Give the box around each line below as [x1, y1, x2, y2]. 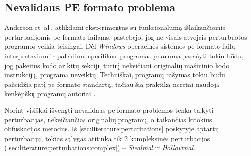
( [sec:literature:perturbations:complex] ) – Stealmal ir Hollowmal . [4, 142, 195, 153]
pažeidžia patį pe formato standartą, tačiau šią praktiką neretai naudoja [4, 79, 219, 89]
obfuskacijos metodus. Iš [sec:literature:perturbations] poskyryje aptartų [4, 124, 219, 134]
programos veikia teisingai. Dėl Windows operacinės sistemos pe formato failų [4, 41, 235, 51]
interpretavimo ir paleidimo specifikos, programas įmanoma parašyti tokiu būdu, [4, 50, 244, 60]
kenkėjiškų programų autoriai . [4, 88, 96, 99]
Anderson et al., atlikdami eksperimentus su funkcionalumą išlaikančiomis [4, 22, 226, 32]
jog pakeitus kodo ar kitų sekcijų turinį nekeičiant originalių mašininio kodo [4, 60, 230, 70]
